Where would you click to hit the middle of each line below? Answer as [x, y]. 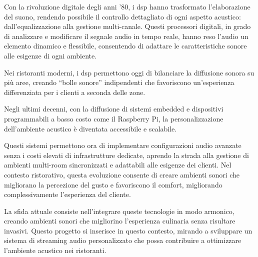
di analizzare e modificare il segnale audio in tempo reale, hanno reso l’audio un [126, 36]
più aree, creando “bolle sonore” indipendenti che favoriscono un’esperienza [119, 82]
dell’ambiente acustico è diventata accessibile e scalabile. [90, 128]
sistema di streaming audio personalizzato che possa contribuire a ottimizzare [123, 240]
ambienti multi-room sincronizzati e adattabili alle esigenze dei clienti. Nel [118, 165]
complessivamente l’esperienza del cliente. [67, 194]
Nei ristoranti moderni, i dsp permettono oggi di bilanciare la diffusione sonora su [129, 72]
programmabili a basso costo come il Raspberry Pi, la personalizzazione [114, 118]
